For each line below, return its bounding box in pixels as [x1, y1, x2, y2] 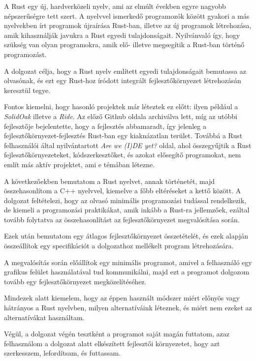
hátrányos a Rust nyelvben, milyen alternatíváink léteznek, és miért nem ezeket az [4, 302, 252, 313]
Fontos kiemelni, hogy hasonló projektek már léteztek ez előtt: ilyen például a [4, 101, 238, 112]
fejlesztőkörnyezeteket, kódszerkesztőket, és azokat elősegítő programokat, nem [4, 150, 241, 160]
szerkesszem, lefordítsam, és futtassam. [4, 348, 121, 358]
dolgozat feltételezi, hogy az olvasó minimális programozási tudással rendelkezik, [4, 195, 247, 205]
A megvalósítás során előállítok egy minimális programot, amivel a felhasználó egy [4, 257, 252, 267]
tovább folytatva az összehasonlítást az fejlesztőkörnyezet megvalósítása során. [4, 214, 240, 224]
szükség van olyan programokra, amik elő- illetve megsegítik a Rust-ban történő [4, 39, 245, 50]
